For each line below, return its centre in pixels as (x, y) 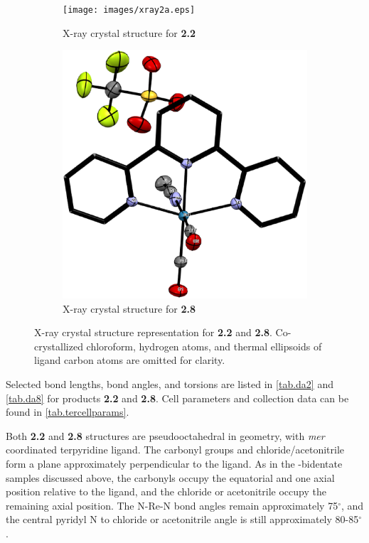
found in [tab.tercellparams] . (68, 412)
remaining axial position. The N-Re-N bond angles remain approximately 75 (172, 505)
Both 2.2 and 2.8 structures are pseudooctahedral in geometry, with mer (165, 435)
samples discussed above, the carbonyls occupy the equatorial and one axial (170, 477)
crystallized (59, 346)
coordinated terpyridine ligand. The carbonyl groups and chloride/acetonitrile (175, 450)
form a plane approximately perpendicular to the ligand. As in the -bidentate (174, 463)
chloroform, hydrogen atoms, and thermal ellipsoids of (204, 346)
